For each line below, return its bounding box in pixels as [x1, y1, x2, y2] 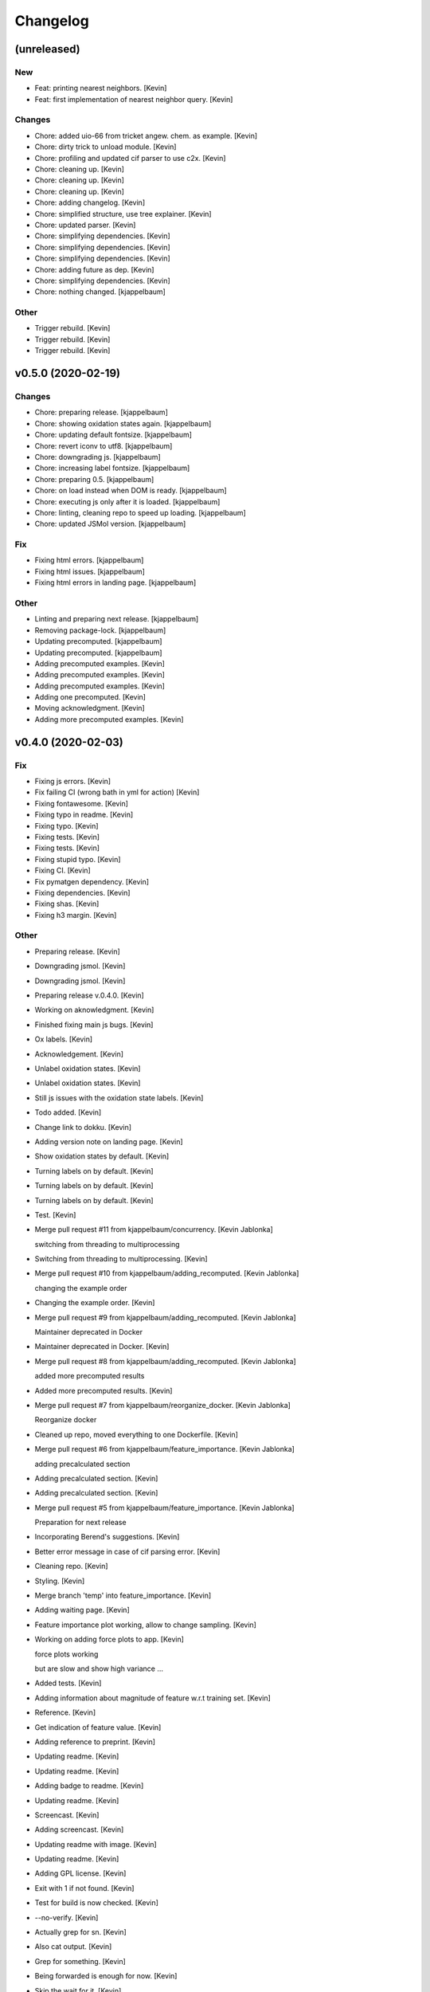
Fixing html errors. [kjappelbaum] [34, 555, 144, 565]
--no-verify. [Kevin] [34, 1912, 99, 1922]
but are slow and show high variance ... [34, 1664, 163, 1673]
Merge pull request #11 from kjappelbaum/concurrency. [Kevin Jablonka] [34, 1225, 274, 1234]
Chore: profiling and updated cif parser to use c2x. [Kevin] [34, 153, 226, 163]
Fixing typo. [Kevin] [34, 821, 99, 830]
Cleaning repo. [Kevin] [34, 1562, 108, 1571]
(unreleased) [14, 42, 81, 56]
